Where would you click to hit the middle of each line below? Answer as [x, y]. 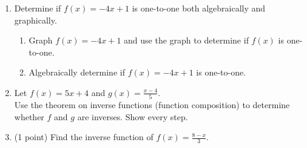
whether [29, 116]
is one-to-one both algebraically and [199, 8]
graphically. [35, 20]
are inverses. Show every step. [133, 116]
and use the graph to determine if [186, 40]
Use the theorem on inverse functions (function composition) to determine [152, 105]
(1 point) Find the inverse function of [84, 137]
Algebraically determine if [77, 72]
